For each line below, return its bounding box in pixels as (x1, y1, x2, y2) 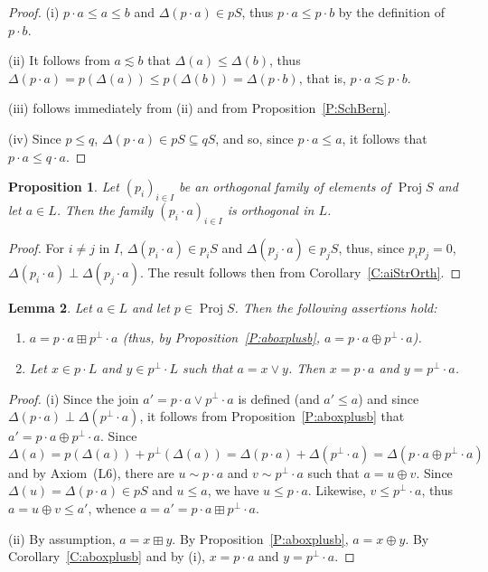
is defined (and (238, 389, 320, 408)
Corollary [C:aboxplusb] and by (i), (8, 547, 206, 566)
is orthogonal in (227, 200, 314, 219)
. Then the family (56, 200, 154, 219)
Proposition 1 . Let (8, 177, 119, 196)
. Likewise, (307, 481, 366, 500)
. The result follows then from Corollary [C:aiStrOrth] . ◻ (139, 262, 462, 281)
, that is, (298, 68, 346, 87)
